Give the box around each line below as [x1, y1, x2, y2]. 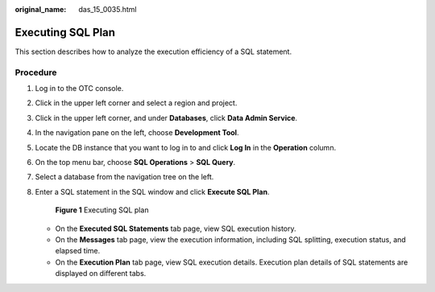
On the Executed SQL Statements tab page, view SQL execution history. [55, 224, 296, 233]
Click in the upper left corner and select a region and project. [35, 98, 238, 108]
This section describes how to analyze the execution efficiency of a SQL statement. [14, 47, 292, 56]
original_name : [14, 5, 67, 14]
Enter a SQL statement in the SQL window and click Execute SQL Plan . [35, 187, 270, 196]
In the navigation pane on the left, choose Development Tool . [35, 128, 239, 138]
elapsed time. [55, 246, 101, 256]
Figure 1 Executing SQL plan [55, 205, 149, 215]
